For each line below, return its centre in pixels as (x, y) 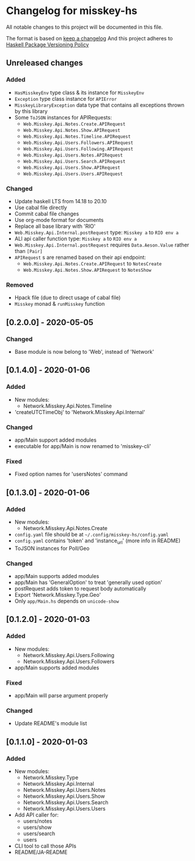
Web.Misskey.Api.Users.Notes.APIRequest (73, 155)
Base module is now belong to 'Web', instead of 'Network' (84, 351)
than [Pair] (28, 251)
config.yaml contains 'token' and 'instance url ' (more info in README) (97, 541)
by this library (31, 111)
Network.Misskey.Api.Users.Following (69, 655)
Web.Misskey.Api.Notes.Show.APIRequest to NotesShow (87, 269)
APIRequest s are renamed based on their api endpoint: (80, 257)
